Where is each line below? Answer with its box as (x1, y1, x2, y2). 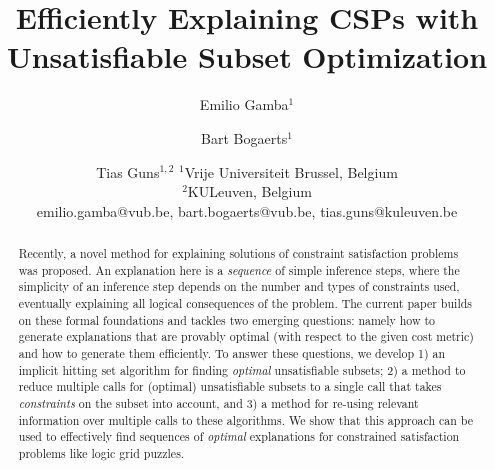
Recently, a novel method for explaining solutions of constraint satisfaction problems (18, 245, 459, 262)
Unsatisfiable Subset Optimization (6, 36, 488, 77)
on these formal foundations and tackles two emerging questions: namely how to (18, 311, 436, 328)
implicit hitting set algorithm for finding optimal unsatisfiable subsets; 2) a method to (18, 361, 466, 378)
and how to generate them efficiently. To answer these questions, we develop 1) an (18, 345, 446, 362)
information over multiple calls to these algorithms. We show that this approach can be (18, 411, 474, 428)
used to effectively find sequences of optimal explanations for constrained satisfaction (18, 428, 460, 445)
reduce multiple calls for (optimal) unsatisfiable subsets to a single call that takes (18, 378, 442, 395)
